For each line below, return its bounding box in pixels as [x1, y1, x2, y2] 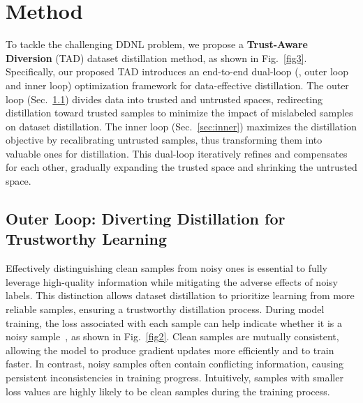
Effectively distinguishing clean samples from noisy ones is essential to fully [6, 261, 327, 275]
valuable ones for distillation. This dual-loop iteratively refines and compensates [6, 146, 348, 160]
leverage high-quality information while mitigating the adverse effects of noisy [6, 274, 338, 289]
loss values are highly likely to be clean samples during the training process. [6, 383, 330, 398]
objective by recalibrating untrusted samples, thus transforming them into [6, 132, 323, 147]
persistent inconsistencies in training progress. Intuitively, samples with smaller [6, 370, 343, 384]
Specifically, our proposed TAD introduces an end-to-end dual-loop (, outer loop [6, 64, 348, 79]
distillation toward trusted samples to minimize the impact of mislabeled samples [6, 105, 353, 120]
